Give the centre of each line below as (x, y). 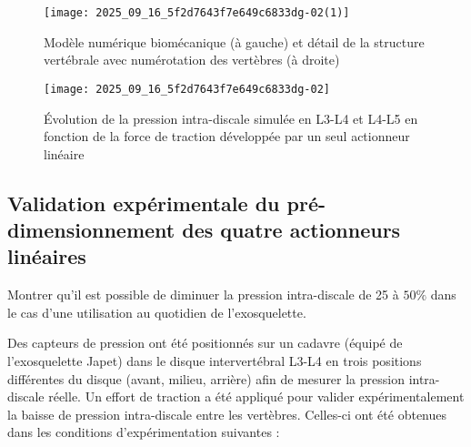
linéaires (47, 256)
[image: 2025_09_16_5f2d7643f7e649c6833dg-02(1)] (197, 13)
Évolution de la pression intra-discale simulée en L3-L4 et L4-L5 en (231, 118)
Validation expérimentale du (144, 203)
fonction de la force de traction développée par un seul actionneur (227, 136)
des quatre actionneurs (291, 230)
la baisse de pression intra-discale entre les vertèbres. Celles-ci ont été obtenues (227, 414)
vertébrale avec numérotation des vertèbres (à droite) (192, 60)
